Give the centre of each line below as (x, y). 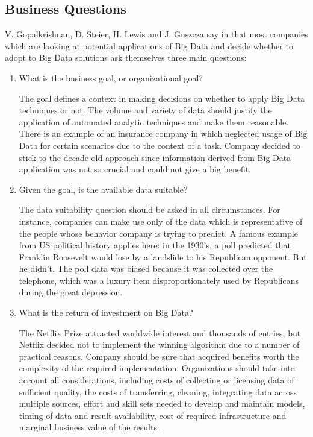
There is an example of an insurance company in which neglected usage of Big (163, 134)
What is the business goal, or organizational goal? (111, 77)
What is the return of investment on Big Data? (106, 313)
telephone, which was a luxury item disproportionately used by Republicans (159, 280)
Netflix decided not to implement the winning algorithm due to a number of (159, 344)
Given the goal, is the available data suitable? (103, 189)
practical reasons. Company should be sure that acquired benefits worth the (159, 356)
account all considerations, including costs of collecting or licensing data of (156, 380)
